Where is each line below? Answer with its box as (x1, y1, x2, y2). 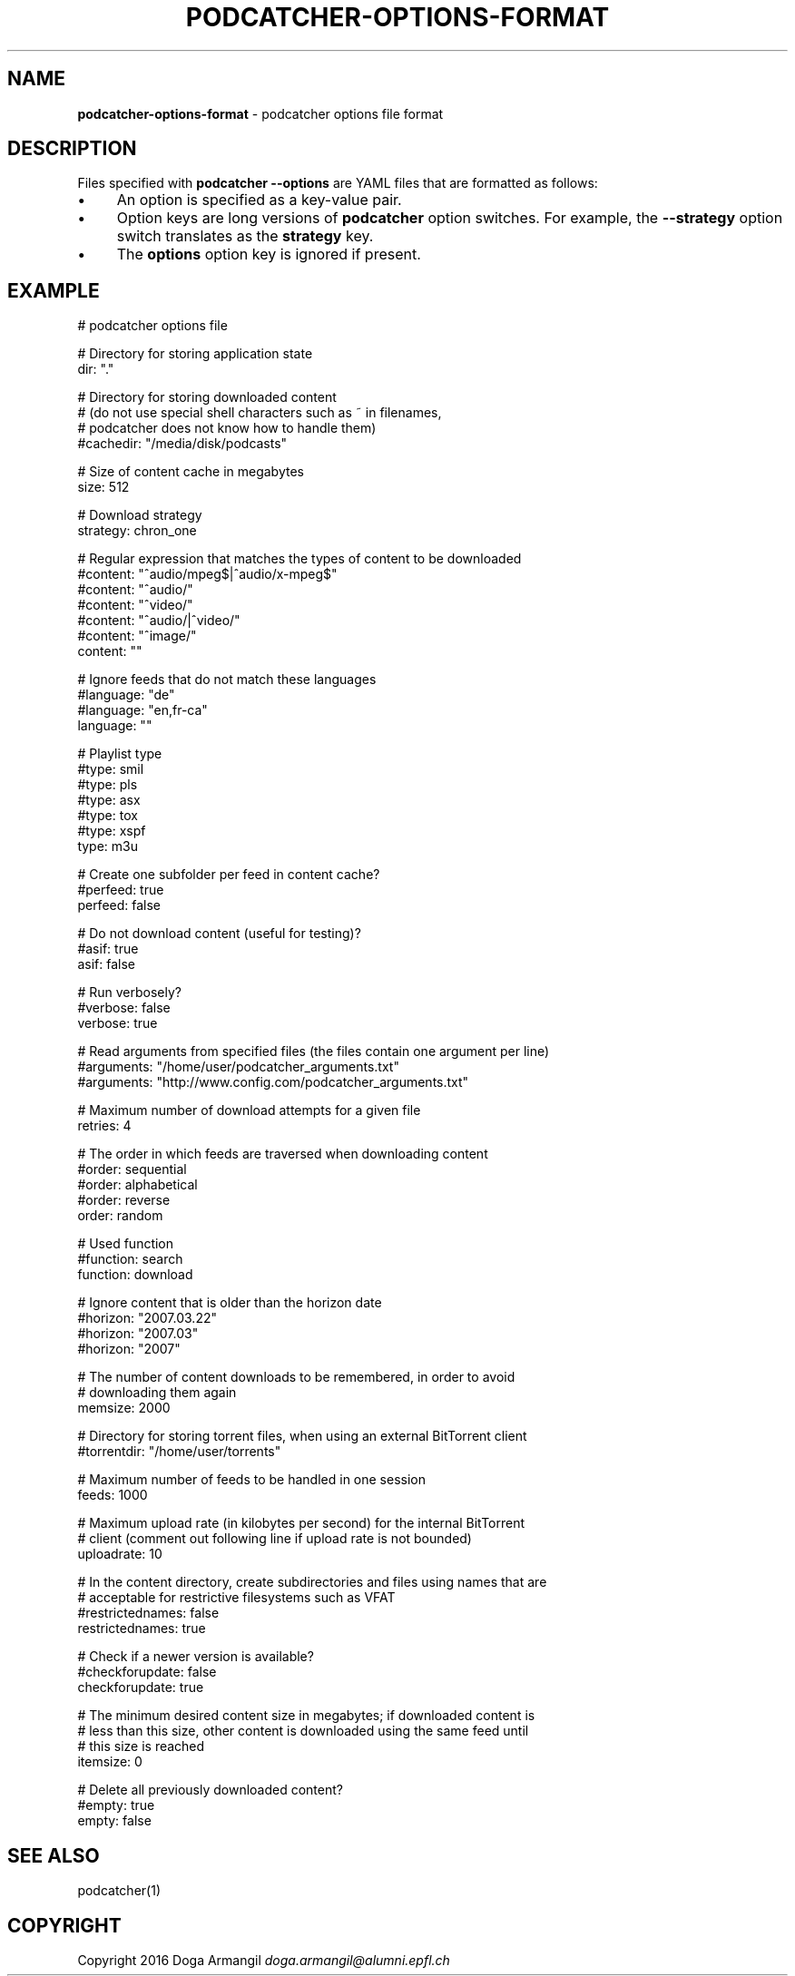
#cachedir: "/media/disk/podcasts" (77, 435, 288, 452)
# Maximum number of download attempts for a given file (77, 1102, 421, 1119)
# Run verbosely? (77, 984, 182, 1001)
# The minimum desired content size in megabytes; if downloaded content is (77, 1707, 535, 1724)
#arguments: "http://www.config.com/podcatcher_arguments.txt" (77, 1074, 469, 1091)
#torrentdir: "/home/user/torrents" (77, 1443, 281, 1460)
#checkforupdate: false (77, 1664, 217, 1680)
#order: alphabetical (77, 1177, 198, 1193)
